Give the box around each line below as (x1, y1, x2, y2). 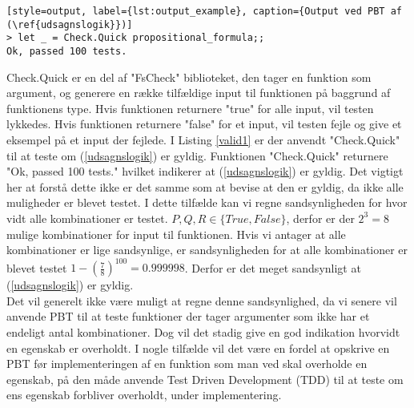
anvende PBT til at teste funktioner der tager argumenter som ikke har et (6, 308, 370, 325)
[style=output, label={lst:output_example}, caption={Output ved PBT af (6, 6, 402, 17)
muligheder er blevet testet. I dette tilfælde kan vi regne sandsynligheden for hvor (6, 194, 408, 211)
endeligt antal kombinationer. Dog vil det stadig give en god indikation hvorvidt (6, 324, 400, 341)
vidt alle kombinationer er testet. (6, 209, 168, 226)
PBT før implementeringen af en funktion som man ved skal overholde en (6, 355, 368, 372)
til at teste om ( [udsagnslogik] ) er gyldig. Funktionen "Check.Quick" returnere (6, 147, 388, 164)
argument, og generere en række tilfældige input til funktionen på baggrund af (6, 84, 391, 101)
